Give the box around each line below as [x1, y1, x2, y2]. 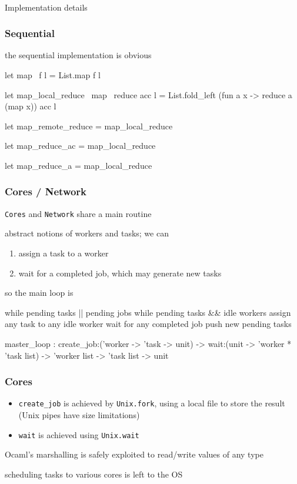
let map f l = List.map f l [5, 69, 101, 81]
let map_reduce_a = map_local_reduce [5, 159, 152, 171]
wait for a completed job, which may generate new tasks [18, 266, 222, 279]
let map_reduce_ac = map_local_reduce [5, 139, 156, 152]
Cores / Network [5, 184, 87, 199]
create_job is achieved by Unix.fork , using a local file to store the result [18, 397, 285, 409]
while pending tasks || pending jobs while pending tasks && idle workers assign [5, 306, 291, 318]
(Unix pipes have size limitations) [18, 409, 140, 421]
